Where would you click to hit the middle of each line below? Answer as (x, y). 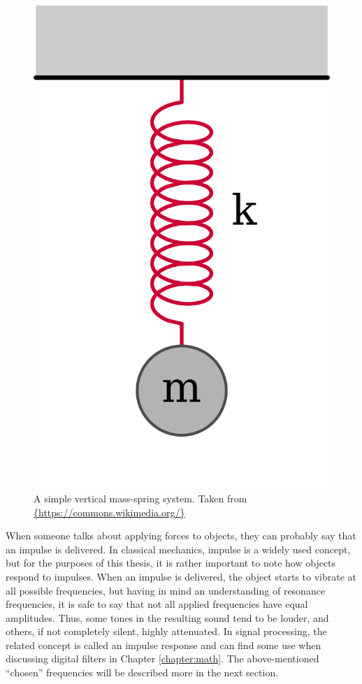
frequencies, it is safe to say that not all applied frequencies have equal (157, 604)
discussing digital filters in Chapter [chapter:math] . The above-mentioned (162, 658)
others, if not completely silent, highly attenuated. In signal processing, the (166, 631)
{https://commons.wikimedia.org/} (109, 512)
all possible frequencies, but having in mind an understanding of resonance (166, 590)
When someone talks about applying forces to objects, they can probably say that (181, 536)
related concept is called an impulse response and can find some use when (164, 645)
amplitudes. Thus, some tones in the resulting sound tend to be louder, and (167, 617)
